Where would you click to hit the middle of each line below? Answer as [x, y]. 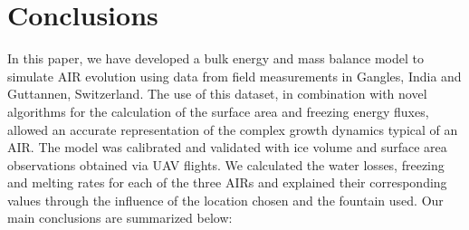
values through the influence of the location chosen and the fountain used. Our [225, 200]
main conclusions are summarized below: [120, 218]
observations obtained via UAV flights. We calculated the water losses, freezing [226, 164]
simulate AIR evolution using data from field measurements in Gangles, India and [234, 76]
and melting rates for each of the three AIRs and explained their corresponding [227, 182]
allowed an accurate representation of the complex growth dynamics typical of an [233, 129]
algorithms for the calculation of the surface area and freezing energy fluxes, [218, 111]
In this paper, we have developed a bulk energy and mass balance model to [215, 58]
